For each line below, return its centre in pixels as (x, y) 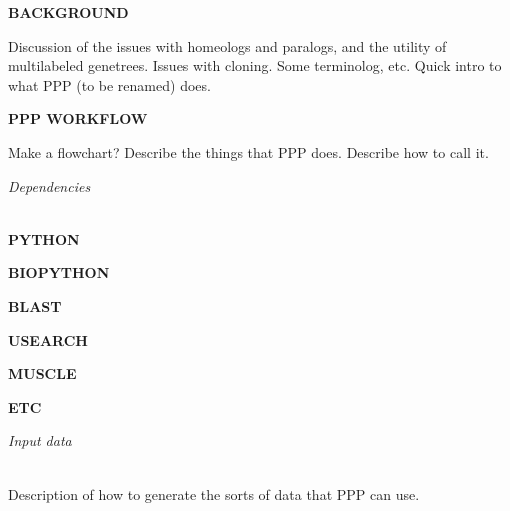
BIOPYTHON (59, 272)
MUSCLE (42, 373)
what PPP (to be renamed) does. (109, 84)
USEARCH (48, 339)
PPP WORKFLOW (78, 118)
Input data (40, 440)
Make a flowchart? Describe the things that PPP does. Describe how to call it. (248, 151)
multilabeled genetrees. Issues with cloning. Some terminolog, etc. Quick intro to (255, 65)
